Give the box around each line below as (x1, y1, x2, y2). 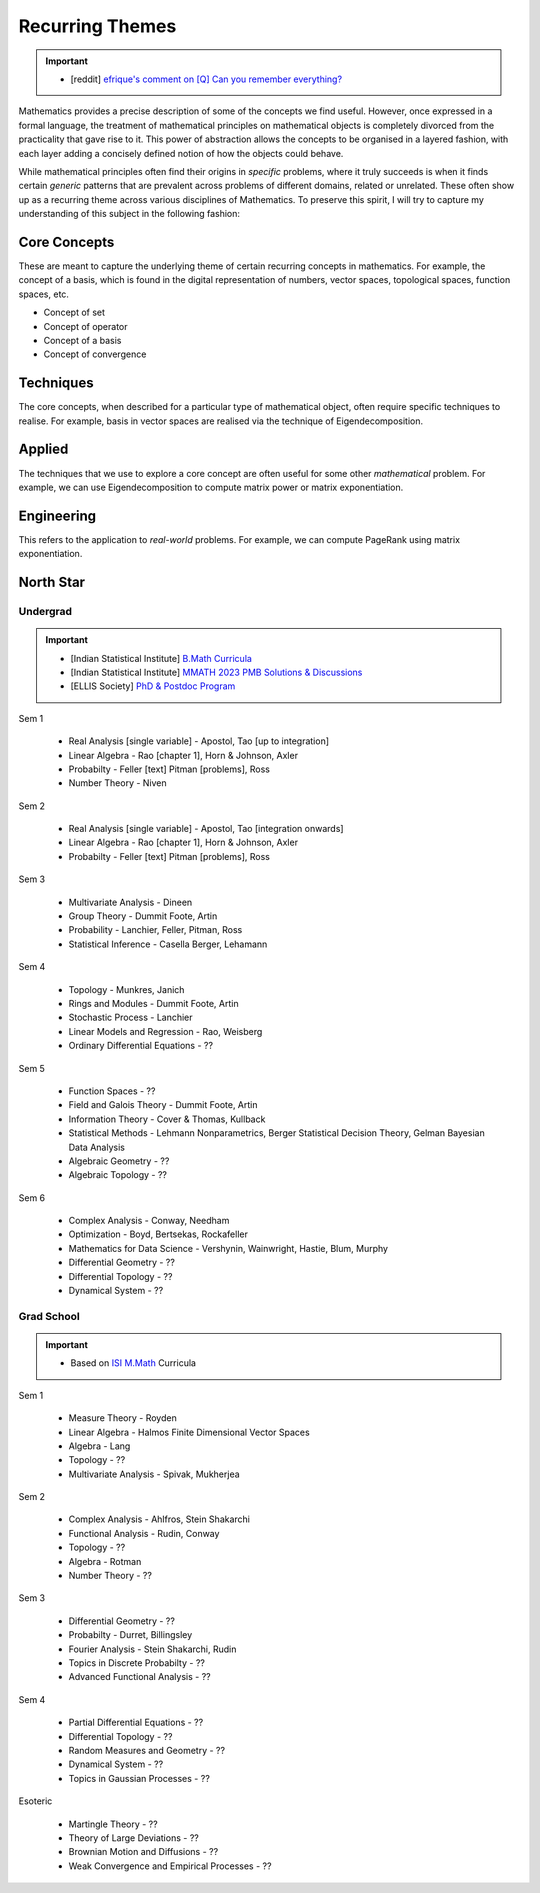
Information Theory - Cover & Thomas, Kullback (68, 1113, 266, 1125)
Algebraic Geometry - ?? (68, 1155, 170, 1167)
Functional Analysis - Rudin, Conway (68, 1527, 220, 1539)
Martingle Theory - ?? (68, 1818, 159, 1830)
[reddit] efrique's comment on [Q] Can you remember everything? (70, 73, 343, 85)
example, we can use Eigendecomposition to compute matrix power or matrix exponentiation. (18, 481, 404, 493)
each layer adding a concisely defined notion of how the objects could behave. (18, 147, 344, 159)
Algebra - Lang (68, 1440, 131, 1452)
